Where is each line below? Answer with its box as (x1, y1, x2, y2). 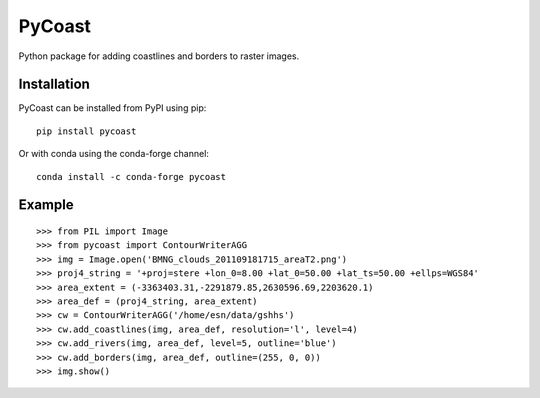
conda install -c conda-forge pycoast (36, 171, 227, 182)
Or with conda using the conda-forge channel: (18, 148, 210, 160)
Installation (18, 76, 90, 93)
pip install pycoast (36, 125, 137, 137)
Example (18, 196, 74, 214)
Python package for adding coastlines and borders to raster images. (18, 50, 300, 62)
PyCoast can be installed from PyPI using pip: (18, 102, 207, 114)
